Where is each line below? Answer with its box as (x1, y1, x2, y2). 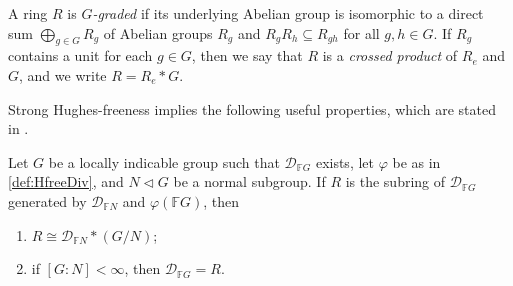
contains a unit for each (8, 45, 153, 66)
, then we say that (191, 45, 303, 66)
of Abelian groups (103, 22, 213, 43)
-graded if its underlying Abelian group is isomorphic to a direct (92, 3, 484, 23)
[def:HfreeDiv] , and (8, 171, 124, 192)
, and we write (19, 64, 107, 85)
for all (343, 22, 380, 43)
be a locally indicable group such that (48, 151, 280, 172)
